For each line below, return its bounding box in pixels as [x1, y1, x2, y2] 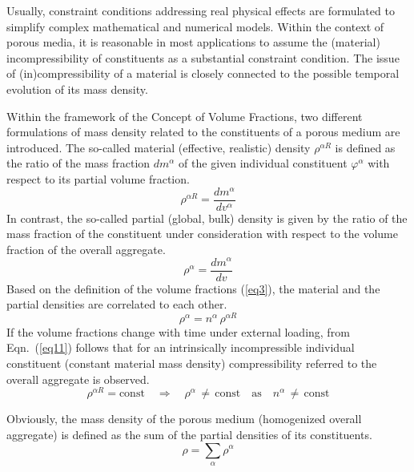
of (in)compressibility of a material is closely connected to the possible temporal [6, 65, 400, 82]
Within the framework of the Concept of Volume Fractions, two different [6, 107, 363, 124]
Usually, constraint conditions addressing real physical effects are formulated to [6, 2, 395, 18]
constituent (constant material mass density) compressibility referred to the [6, 355, 377, 372]
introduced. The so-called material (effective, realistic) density [6, 139, 311, 155]
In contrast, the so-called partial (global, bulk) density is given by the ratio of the [6, 209, 408, 226]
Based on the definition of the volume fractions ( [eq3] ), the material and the [6, 280, 380, 297]
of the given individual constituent [179, 155, 348, 171]
